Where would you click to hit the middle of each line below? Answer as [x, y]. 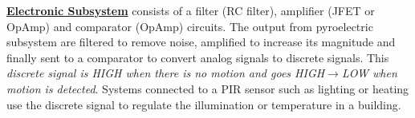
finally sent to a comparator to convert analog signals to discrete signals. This [198, 57]
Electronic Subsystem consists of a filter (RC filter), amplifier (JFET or [191, 10]
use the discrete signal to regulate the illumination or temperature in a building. [204, 104]
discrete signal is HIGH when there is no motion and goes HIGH [166, 73]
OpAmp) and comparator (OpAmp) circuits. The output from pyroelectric [190, 26]
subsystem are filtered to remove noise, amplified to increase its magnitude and [201, 42]
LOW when [369, 73]
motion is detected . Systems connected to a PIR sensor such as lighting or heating [208, 88]
